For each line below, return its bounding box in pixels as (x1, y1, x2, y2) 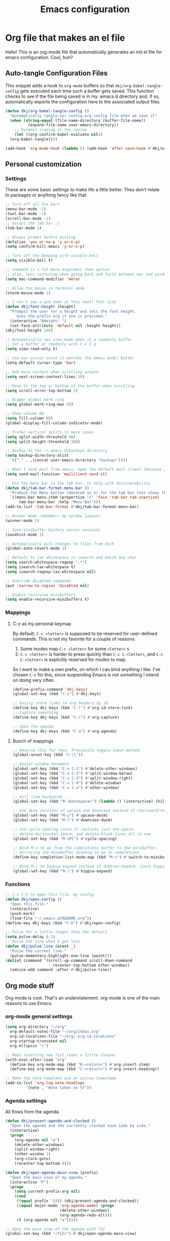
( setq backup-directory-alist (5, 453, 69, 458)
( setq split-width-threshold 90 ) (5, 434, 76, 439)
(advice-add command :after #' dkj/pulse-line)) (10, 968, 112, 973)
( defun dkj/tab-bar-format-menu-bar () (5, 486, 90, 491)
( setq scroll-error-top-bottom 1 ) (5, 388, 78, 393)
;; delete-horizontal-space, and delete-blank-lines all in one (12, 831, 151, 837)
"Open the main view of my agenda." (10, 1175, 87, 1180)
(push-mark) (10, 911, 35, 916)
